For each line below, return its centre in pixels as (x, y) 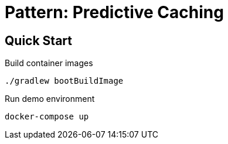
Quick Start (38, 40)
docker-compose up (47, 117)
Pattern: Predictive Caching (114, 12)
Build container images (49, 63)
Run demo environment (50, 99)
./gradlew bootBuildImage (64, 81)
